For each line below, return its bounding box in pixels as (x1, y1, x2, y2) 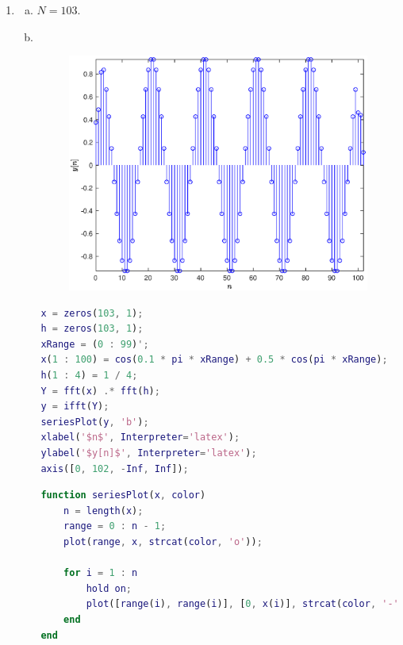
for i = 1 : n (63, 567, 138, 579)
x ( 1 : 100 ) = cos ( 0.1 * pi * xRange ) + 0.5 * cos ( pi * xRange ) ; (40, 354, 388, 366)
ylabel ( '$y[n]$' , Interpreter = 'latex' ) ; (40, 447, 257, 459)
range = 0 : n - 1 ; (63, 520, 167, 532)
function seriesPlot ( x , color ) (40, 490, 206, 501)
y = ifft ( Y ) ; (40, 401, 109, 413)
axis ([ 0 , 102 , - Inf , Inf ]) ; (40, 463, 189, 474)
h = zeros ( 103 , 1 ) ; (40, 323, 144, 335)
